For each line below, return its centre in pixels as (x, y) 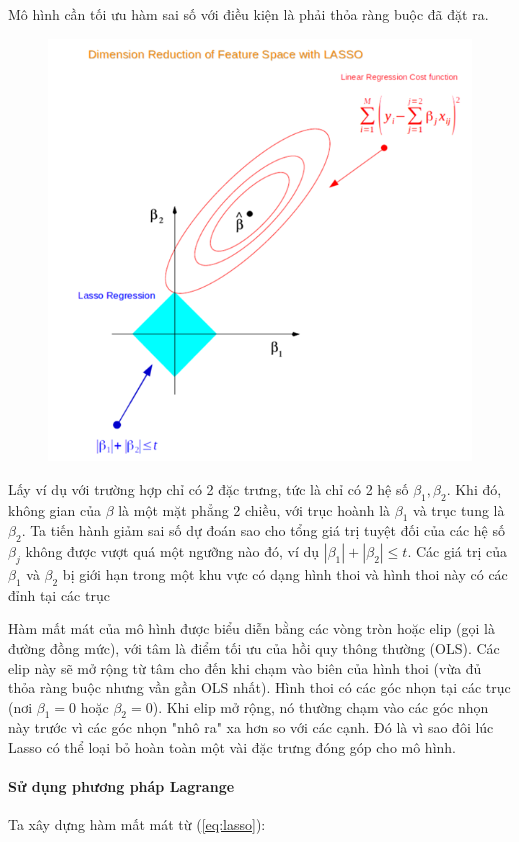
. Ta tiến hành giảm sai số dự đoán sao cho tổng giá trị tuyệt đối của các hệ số (263, 530)
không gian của (54, 509)
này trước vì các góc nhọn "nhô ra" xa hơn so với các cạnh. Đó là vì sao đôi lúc (251, 727)
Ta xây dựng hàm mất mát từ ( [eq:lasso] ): (137, 824)
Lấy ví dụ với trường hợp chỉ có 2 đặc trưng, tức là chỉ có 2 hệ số (208, 488)
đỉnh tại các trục (59, 594)
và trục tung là (459, 509)
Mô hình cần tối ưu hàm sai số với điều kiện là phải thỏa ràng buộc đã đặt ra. (248, 14)
